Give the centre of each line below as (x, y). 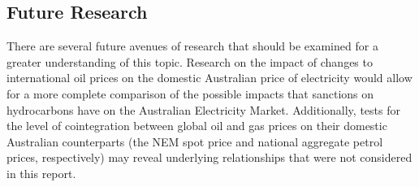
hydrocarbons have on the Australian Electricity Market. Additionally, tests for (203, 109)
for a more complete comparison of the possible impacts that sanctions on (190, 93)
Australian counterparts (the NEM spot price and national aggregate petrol (195, 141)
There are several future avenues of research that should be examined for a (192, 46)
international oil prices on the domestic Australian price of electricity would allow (209, 78)
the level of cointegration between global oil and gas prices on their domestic (197, 126)
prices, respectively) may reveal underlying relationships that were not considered (209, 157)
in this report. (41, 173)
